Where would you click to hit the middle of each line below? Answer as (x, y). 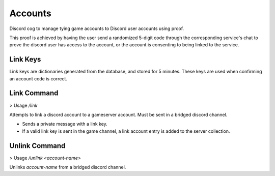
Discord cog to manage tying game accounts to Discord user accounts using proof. (97, 28)
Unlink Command (37, 146)
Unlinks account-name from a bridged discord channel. (68, 167)
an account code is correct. (38, 78)
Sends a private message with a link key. (65, 124)
